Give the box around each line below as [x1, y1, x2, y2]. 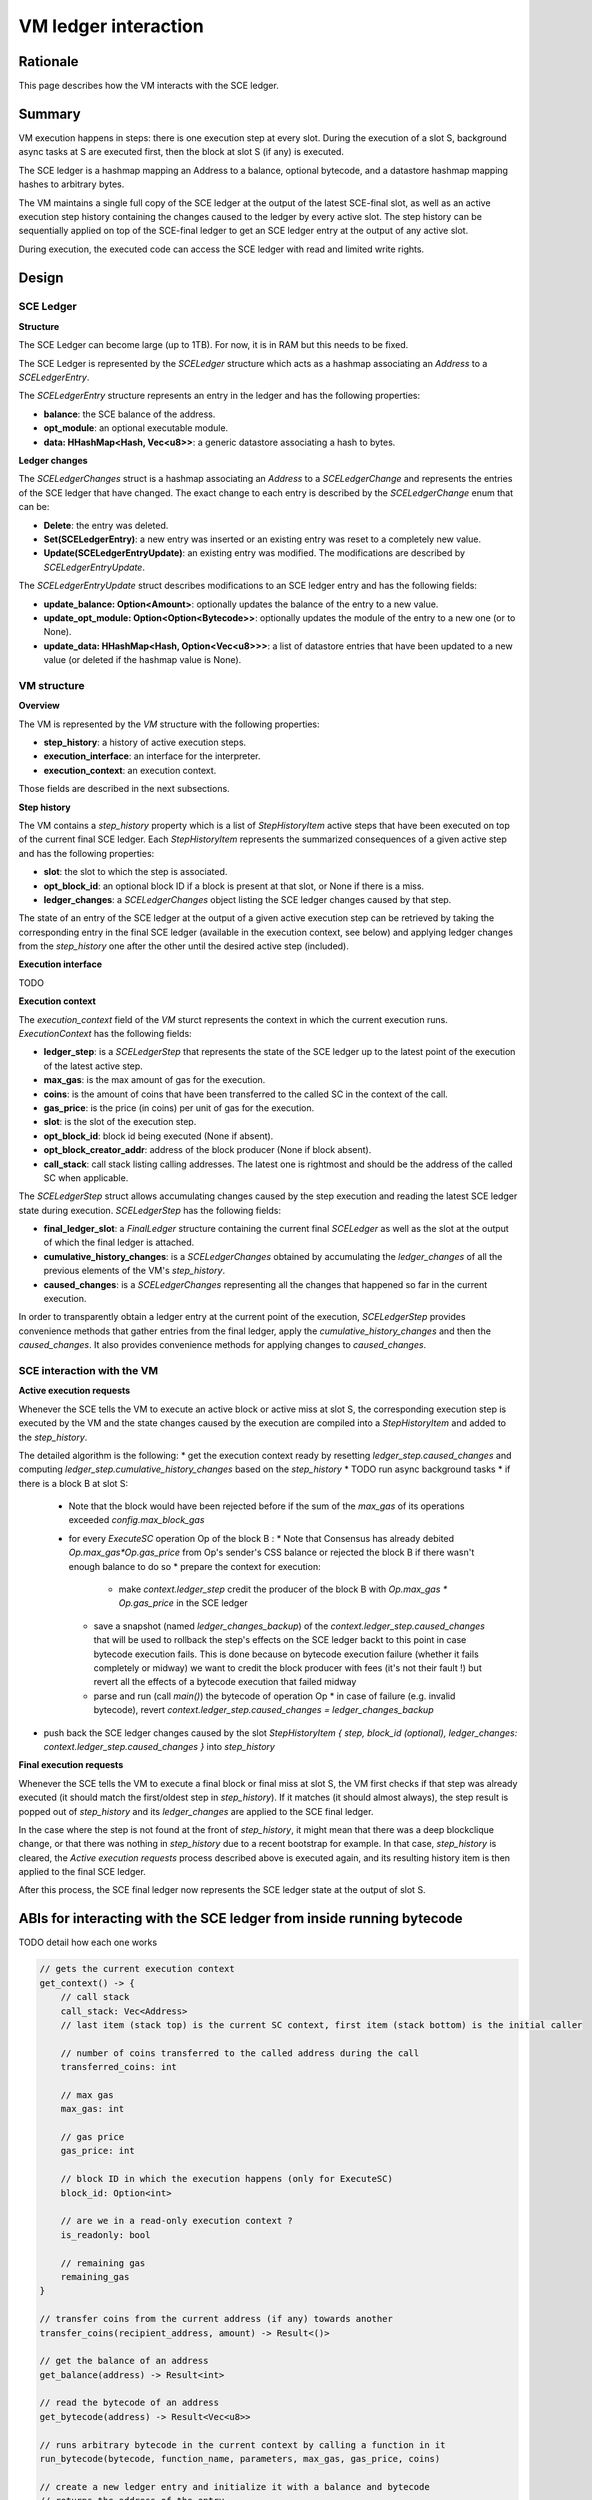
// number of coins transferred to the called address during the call [60, 2047, 420, 2059]
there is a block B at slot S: [18, 1477, 129, 1489]
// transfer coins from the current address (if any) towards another [39, 2313, 394, 2325]
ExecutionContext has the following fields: [18, 1028, 192, 1040]
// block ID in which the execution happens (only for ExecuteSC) [60, 2173, 394, 2185]
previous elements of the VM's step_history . [43, 1265, 225, 1277]
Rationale [18, 53, 79, 70]
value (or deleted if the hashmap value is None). [43, 654, 242, 666]
